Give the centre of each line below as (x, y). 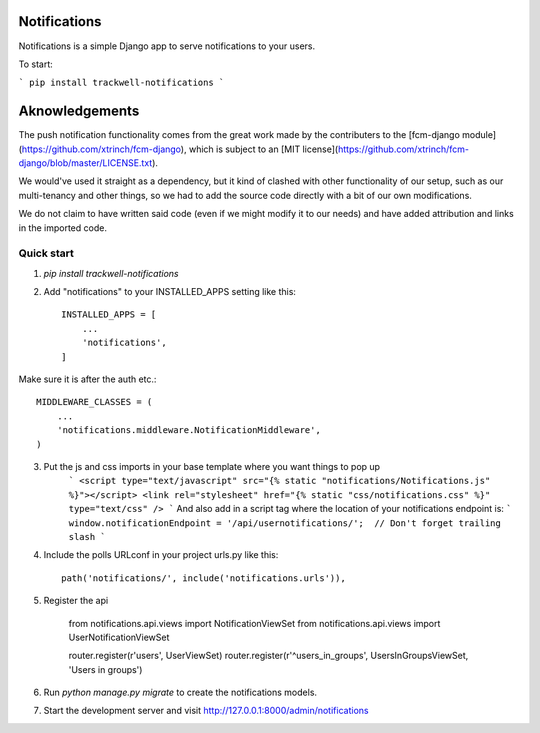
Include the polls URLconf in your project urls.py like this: (161, 555)
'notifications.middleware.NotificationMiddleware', (189, 430)
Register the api (76, 601)
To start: (36, 64)
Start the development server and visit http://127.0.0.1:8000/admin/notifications (206, 711)
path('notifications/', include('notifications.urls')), (204, 578)
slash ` (87, 536)
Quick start (46, 253)
